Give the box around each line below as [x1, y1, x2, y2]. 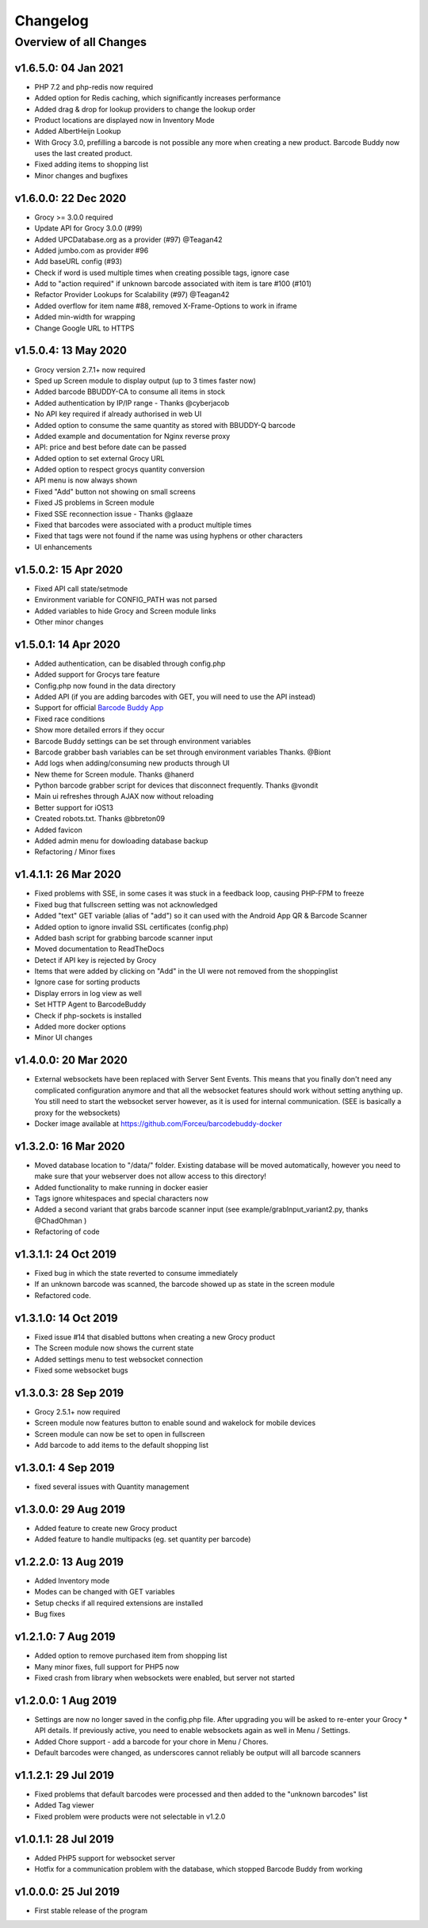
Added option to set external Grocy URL [34, 453, 165, 463]
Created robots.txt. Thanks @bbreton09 [34, 814, 166, 823]
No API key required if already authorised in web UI [34, 409, 202, 419]
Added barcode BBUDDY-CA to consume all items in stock [34, 387, 226, 396]
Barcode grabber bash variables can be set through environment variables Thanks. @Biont [34, 747, 331, 757]
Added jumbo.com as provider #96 [34, 246, 149, 255]
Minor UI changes [34, 1033, 93, 1042]
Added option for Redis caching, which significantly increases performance [34, 94, 281, 103]
